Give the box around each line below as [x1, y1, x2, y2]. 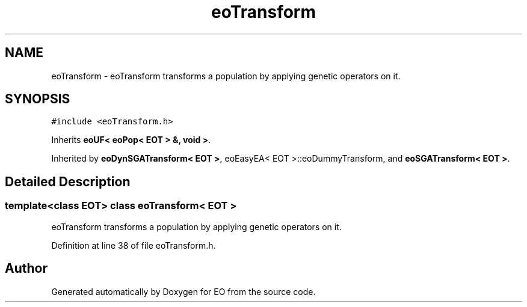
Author [5, 261, 48, 276]
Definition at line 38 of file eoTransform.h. [51, 240, 216, 251]
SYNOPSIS [5, 91, 70, 107]
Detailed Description [5, 174, 131, 189]
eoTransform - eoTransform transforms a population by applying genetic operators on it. [51, 70, 401, 81]
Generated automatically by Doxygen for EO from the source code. [51, 286, 316, 297]
